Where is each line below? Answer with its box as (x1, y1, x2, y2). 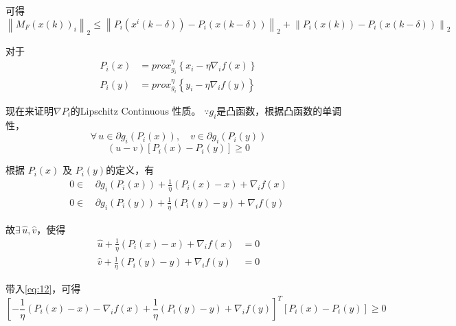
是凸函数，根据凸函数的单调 (216, 104, 342, 118)
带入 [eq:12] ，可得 (5, 281, 81, 295)
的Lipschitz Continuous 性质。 (70, 104, 201, 118)
